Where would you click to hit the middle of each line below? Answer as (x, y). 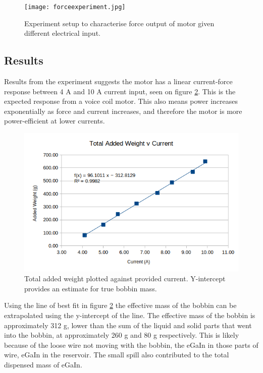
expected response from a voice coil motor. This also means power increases (121, 101)
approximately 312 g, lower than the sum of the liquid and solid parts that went (128, 325)
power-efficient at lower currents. (55, 121)
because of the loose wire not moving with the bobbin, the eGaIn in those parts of (131, 345)
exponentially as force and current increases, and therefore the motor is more (123, 111)
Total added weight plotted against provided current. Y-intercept (125, 278)
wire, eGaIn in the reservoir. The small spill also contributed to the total (117, 355)
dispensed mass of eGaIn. (43, 365)
